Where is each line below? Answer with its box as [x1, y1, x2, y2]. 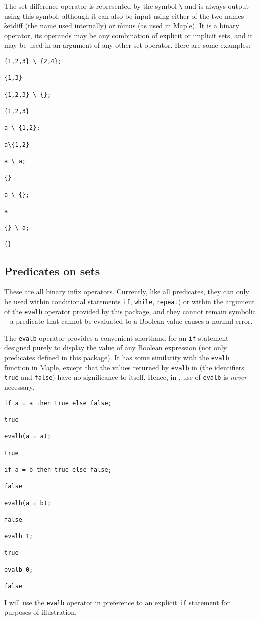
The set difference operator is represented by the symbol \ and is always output [4, 1, 249, 11]
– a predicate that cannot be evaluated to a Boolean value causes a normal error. [4, 316, 253, 326]
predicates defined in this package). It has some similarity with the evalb [4, 352, 229, 363]
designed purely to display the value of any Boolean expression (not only [4, 342, 227, 353]
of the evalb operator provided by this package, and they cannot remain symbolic [4, 306, 256, 316]
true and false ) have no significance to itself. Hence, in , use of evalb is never [4, 372, 247, 382]
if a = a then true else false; [4, 399, 112, 407]
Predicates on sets [4, 263, 100, 278]
